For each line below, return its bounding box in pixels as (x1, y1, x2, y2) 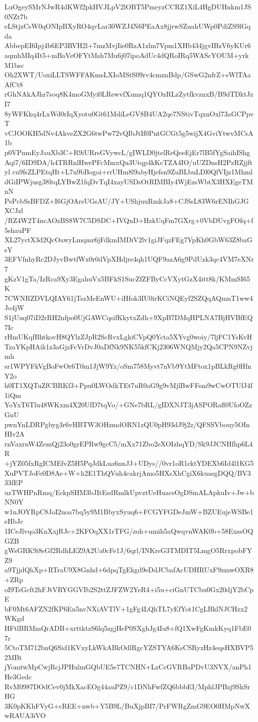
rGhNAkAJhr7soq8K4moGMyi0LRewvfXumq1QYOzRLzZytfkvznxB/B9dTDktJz (4, 89, 254, 99)
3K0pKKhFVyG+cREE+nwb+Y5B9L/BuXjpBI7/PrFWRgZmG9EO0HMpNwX (4, 700, 250, 711)
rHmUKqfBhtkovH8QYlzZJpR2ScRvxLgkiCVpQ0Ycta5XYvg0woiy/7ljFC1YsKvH (4, 332, 252, 342)
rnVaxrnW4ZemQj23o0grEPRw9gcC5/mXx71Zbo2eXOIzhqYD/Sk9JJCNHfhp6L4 (4, 438, 253, 448)
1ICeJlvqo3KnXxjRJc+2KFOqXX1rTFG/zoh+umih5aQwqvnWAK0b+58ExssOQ (4, 526, 254, 536)
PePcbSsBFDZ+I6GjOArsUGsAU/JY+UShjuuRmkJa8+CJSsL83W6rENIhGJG (4, 195, 249, 206)
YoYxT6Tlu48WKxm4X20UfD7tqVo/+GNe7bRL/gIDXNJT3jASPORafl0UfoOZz (4, 399, 253, 410)
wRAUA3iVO (4, 710, 46, 721)
